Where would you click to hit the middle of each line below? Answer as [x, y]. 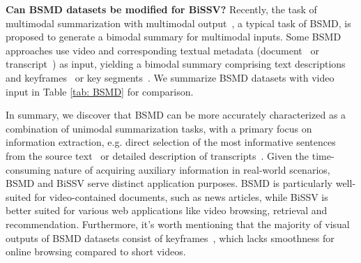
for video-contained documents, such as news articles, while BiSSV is [181, 196]
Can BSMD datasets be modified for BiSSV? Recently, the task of [161, 9]
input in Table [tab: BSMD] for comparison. [100, 91]
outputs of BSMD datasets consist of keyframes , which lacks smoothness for [170, 238]
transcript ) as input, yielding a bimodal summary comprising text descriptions [176, 64]
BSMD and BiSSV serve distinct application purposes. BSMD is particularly [169, 183]
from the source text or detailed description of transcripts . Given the [158, 155]
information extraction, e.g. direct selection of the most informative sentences [171, 142]
